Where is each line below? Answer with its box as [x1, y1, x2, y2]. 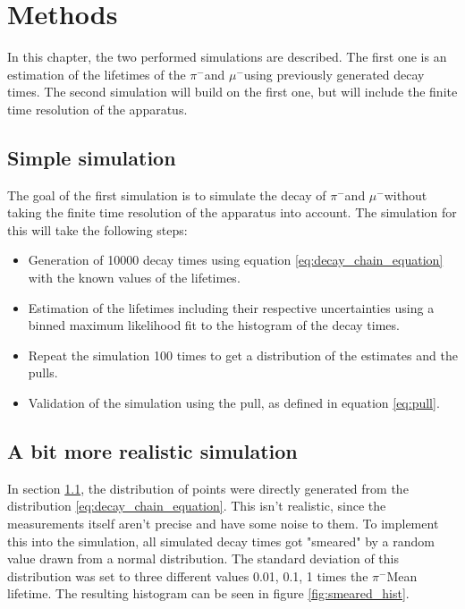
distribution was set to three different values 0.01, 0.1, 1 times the [7, 566, 368, 585]
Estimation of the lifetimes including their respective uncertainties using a [28, 298, 435, 317]
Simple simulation [7, 143, 176, 171]
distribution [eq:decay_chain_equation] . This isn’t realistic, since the [7, 496, 386, 515]
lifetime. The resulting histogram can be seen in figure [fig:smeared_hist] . [7, 584, 410, 603]
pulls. [28, 363, 58, 382]
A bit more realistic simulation [7, 437, 298, 465]
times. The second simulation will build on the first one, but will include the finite [7, 82, 458, 101]
